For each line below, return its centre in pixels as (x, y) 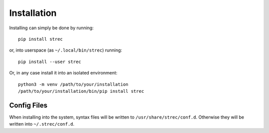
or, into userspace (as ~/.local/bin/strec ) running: (66, 50)
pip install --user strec (50, 62)
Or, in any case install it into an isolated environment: (63, 73)
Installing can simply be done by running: (52, 28)
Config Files (28, 105)
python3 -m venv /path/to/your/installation (73, 84)
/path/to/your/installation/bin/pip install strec (81, 91)
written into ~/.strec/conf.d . (42, 124)
